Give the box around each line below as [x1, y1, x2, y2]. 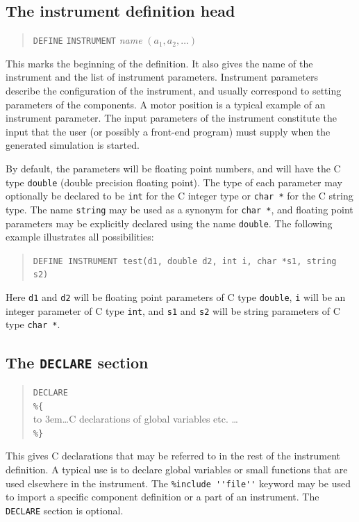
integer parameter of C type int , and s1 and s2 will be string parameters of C [6, 303, 340, 318]
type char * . [6, 317, 60, 332]
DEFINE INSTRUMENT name [33, 33, 142, 47]
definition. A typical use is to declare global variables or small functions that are [6, 462, 348, 477]
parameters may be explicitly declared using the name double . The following [6, 215, 333, 230]
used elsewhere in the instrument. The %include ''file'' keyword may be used [6, 475, 351, 490]
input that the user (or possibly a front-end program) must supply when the [6, 124, 331, 138]
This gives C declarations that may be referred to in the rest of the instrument [6, 448, 341, 463]
